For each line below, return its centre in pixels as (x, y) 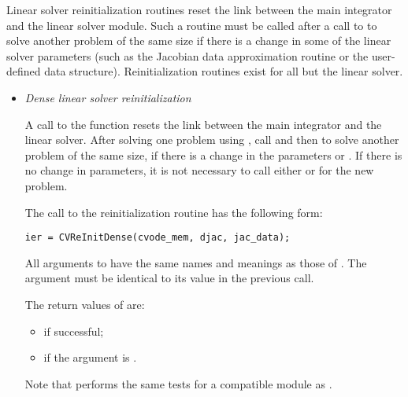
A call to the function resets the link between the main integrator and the (203, 124)
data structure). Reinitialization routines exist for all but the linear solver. (224, 71)
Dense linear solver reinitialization (108, 97)
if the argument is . (90, 357)
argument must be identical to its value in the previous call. (169, 278)
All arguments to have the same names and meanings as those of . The (196, 262)
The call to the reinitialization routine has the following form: (174, 212)
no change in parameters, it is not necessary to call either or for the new (199, 170)
